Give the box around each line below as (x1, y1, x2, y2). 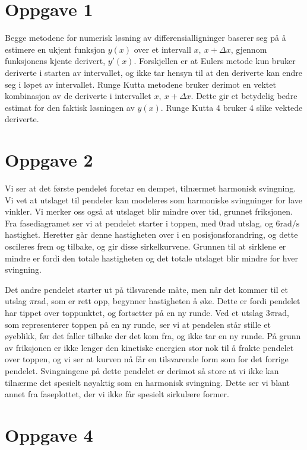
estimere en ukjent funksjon (5, 43, 105, 55)
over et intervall (134, 43, 191, 55)
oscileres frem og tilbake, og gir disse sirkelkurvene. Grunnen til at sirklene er (5, 240, 286, 252)
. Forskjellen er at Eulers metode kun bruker (134, 55, 296, 67)
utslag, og (238, 216, 273, 229)
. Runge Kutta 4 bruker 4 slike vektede (160, 101, 303, 113)
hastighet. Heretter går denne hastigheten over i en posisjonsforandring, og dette (5, 228, 298, 241)
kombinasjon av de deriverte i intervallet (5, 90, 151, 102)
